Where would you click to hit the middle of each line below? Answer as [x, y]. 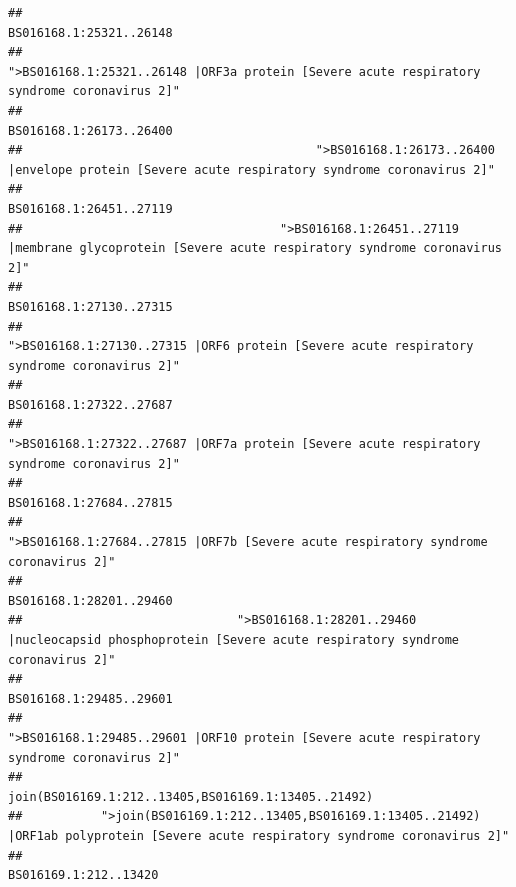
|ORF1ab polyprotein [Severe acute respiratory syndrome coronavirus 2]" [259, 835]
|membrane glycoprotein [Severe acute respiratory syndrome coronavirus [255, 248]
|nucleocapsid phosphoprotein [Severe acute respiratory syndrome [234, 640]
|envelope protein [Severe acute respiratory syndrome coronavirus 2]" [251, 169]
